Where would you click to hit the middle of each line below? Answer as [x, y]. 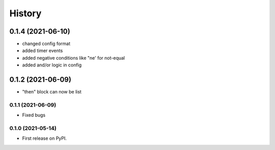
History [25, 13]
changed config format [46, 44]
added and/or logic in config [52, 65]
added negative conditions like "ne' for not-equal [73, 58]
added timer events [43, 51]
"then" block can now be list [52, 92]
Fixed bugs [34, 115]
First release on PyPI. [45, 138]
